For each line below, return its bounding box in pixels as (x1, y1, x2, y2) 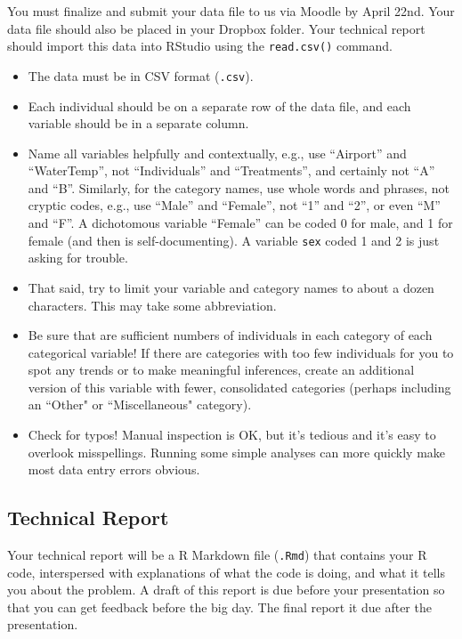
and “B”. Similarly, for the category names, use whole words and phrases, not (28, 178, 450, 197)
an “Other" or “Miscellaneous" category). (28, 395, 252, 414)
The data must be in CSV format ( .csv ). (28, 66, 254, 85)
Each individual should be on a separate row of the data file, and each (28, 96, 411, 115)
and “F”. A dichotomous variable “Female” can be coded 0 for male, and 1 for (28, 214, 453, 232)
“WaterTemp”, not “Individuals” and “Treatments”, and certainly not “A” (28, 161, 435, 180)
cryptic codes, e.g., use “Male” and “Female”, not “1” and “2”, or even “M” (28, 196, 441, 214)
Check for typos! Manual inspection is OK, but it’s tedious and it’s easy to (28, 425, 436, 444)
